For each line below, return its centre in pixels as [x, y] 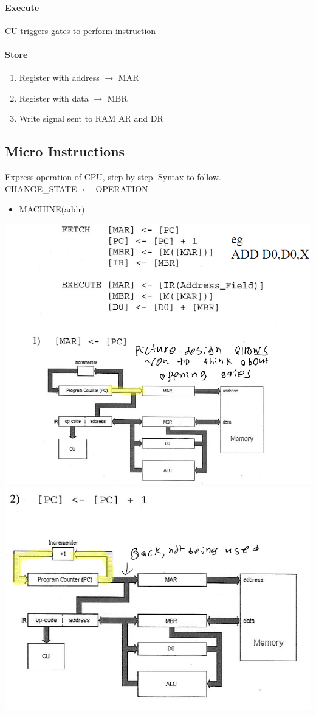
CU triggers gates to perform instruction [81, 30]
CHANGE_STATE [41, 188]
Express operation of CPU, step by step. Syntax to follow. [113, 177]
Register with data [54, 98]
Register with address [59, 78]
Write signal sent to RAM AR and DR [91, 118]
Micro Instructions [65, 151]
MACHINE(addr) [52, 209]
